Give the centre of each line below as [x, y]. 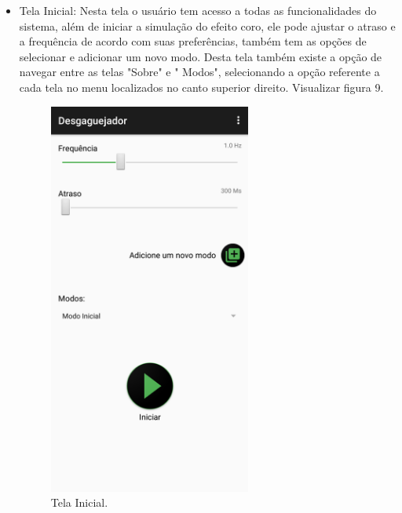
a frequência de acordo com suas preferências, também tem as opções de [193, 41]
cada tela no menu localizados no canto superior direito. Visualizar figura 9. [201, 87]
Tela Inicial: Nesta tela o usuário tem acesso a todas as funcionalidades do [198, 10]
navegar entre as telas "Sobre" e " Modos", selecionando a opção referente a [199, 72]
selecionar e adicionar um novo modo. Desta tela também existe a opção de [201, 56]
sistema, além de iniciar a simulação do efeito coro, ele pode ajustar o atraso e [207, 25]
